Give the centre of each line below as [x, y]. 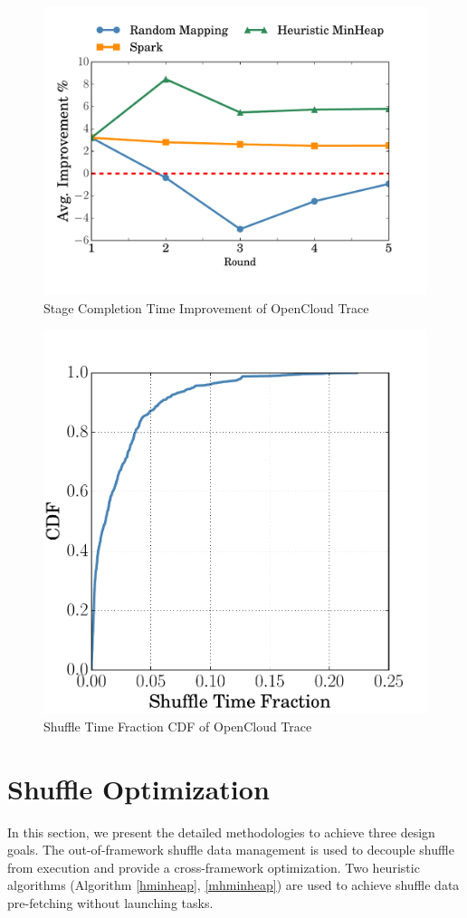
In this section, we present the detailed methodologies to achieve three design [221, 832]
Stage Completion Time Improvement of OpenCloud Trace [206, 307]
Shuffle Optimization [138, 788]
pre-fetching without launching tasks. [110, 902]
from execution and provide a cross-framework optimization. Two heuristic [214, 867]
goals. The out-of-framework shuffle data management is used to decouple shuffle [231, 850]
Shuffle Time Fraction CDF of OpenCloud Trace [178, 726]
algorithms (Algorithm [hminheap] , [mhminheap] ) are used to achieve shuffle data [233, 885]
